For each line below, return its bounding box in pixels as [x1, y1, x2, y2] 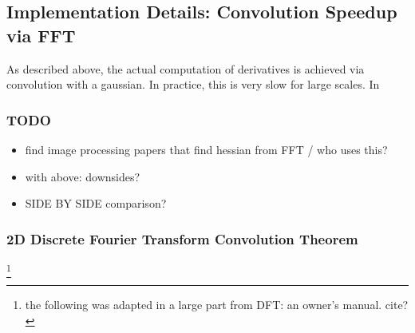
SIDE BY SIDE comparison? [25, 195, 167, 212]
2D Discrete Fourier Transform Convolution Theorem [6, 228, 358, 248]
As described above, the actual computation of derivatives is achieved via [6, 60, 365, 77]
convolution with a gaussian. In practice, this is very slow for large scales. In [6, 76, 380, 93]
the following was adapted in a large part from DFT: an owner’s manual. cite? [25, 296, 409, 313]
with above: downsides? [25, 168, 140, 184]
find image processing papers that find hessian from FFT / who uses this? [25, 141, 388, 157]
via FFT [6, 22, 76, 47]
